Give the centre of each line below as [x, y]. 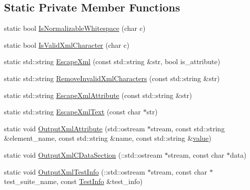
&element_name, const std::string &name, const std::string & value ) [108, 138]
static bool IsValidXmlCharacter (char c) [67, 45]
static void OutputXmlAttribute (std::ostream [75, 128]
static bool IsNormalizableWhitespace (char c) [75, 28]
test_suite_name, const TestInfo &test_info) [73, 181]
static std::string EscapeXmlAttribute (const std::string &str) [98, 95]
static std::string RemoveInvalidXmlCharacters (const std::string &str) [112, 78]
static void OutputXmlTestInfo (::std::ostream [75, 171]
